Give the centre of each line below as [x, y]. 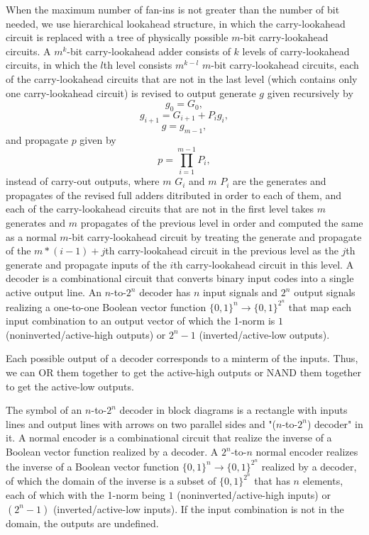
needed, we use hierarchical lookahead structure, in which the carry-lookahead [176, 23]
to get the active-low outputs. [70, 386]
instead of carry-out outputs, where [83, 181]
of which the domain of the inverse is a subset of [111, 481]
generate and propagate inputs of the [86, 264]
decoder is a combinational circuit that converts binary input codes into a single [180, 278]
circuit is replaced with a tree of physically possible [117, 37]
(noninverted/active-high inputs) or [254, 494]
